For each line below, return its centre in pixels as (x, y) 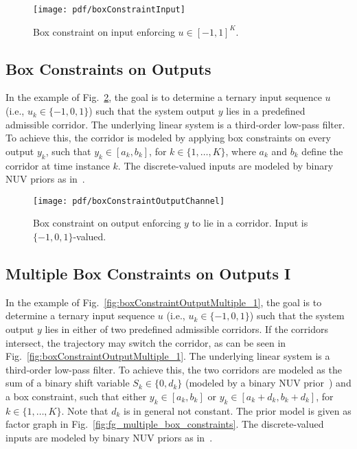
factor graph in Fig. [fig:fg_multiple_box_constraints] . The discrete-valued (165, 424)
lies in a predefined (266, 111)
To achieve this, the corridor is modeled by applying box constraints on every (168, 138)
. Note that (85, 410)
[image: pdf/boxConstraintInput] (109, 10)
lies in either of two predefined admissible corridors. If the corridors (186, 329)
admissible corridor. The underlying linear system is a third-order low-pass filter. (175, 124)
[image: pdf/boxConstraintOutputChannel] (129, 201)
